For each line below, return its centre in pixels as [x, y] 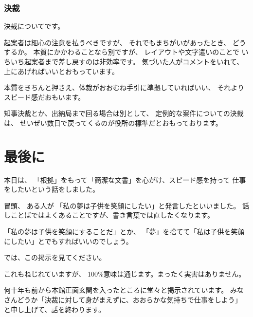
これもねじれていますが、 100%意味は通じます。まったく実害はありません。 [125, 273]
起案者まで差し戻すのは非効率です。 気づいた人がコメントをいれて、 [134, 61]
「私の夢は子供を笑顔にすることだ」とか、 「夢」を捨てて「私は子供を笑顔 [124, 232]
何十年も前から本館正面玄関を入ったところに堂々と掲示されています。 [116, 290]
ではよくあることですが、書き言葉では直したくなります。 [122, 215]
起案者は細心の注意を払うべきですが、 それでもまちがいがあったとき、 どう [125, 42]
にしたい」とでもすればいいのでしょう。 [68, 241]
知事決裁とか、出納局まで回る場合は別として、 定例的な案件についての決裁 [124, 113]
